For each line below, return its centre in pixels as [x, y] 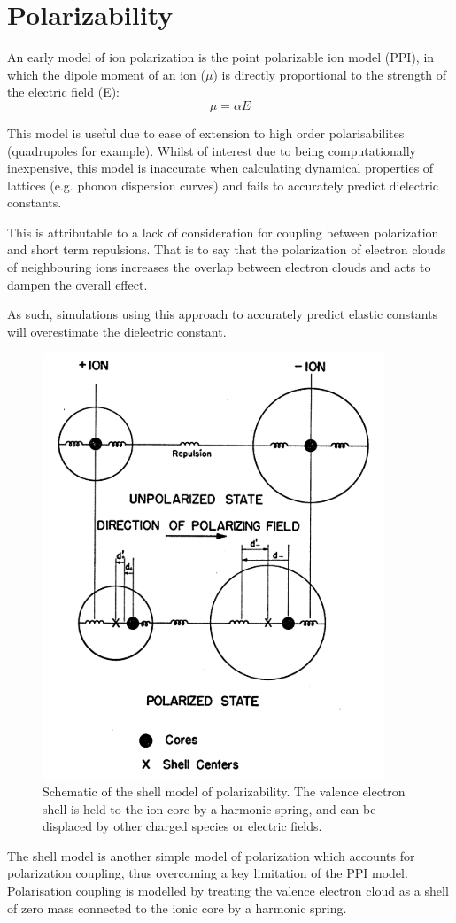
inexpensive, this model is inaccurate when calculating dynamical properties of [220, 168]
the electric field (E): [64, 92]
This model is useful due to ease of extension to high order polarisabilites [206, 132]
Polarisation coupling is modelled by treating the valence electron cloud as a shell [228, 890]
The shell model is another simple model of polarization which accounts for [211, 855]
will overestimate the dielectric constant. [117, 331]
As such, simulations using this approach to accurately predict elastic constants [223, 314]
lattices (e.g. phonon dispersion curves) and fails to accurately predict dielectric [223, 185]
